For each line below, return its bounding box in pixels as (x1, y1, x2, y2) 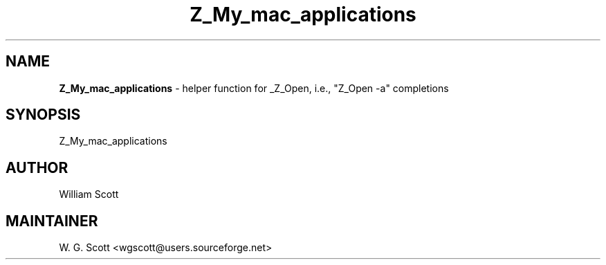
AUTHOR (6, 158, 68, 176)
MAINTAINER (6, 212, 98, 230)
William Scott (59, 188, 119, 201)
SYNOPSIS (6, 106, 81, 124)
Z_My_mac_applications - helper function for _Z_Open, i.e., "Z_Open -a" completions (59, 82, 449, 94)
